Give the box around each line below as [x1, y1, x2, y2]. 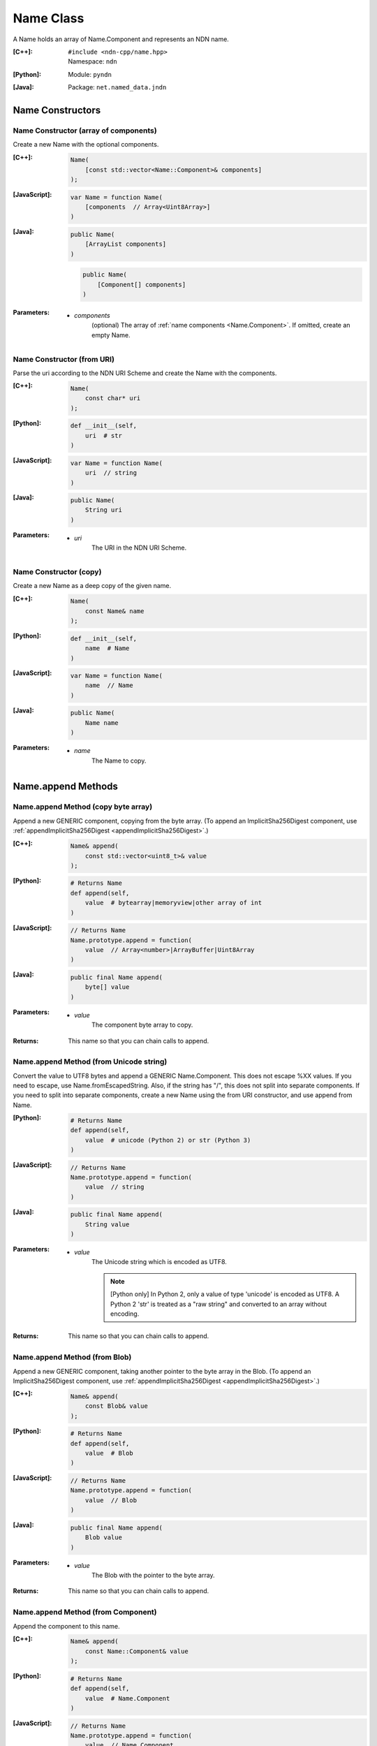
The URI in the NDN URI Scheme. [91, 543, 187, 552]
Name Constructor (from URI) [13, 354, 115, 364]
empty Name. [91, 330, 131, 339]
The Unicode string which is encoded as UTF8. [91, 1258, 227, 1266]
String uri [84, 506, 122, 514]
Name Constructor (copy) [13, 567, 102, 576]
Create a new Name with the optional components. [13, 140, 159, 149]
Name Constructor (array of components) [13, 126, 157, 135]
